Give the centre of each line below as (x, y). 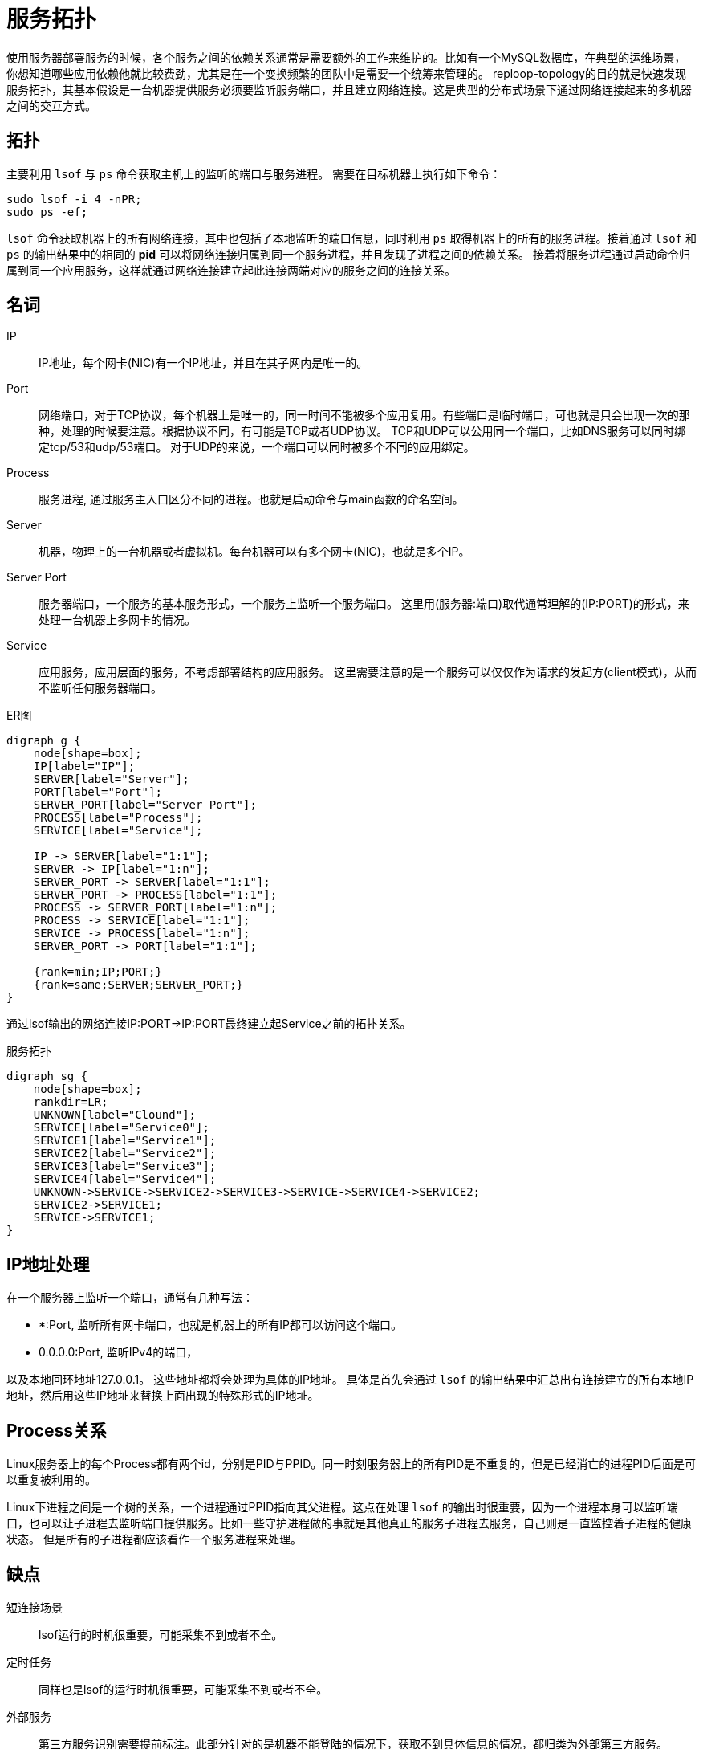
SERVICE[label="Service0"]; (121, 1128)
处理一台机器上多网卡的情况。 (117, 620)
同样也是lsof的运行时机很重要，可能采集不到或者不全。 (183, 1689)
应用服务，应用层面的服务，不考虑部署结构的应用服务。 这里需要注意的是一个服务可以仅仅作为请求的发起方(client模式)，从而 (368, 672)
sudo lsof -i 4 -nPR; (74, 199)
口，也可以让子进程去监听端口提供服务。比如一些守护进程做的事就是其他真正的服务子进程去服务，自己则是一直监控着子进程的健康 (349, 1523)
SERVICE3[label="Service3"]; (125, 1166)
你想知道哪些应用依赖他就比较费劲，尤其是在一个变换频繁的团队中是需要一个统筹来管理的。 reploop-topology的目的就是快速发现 (346, 73)
